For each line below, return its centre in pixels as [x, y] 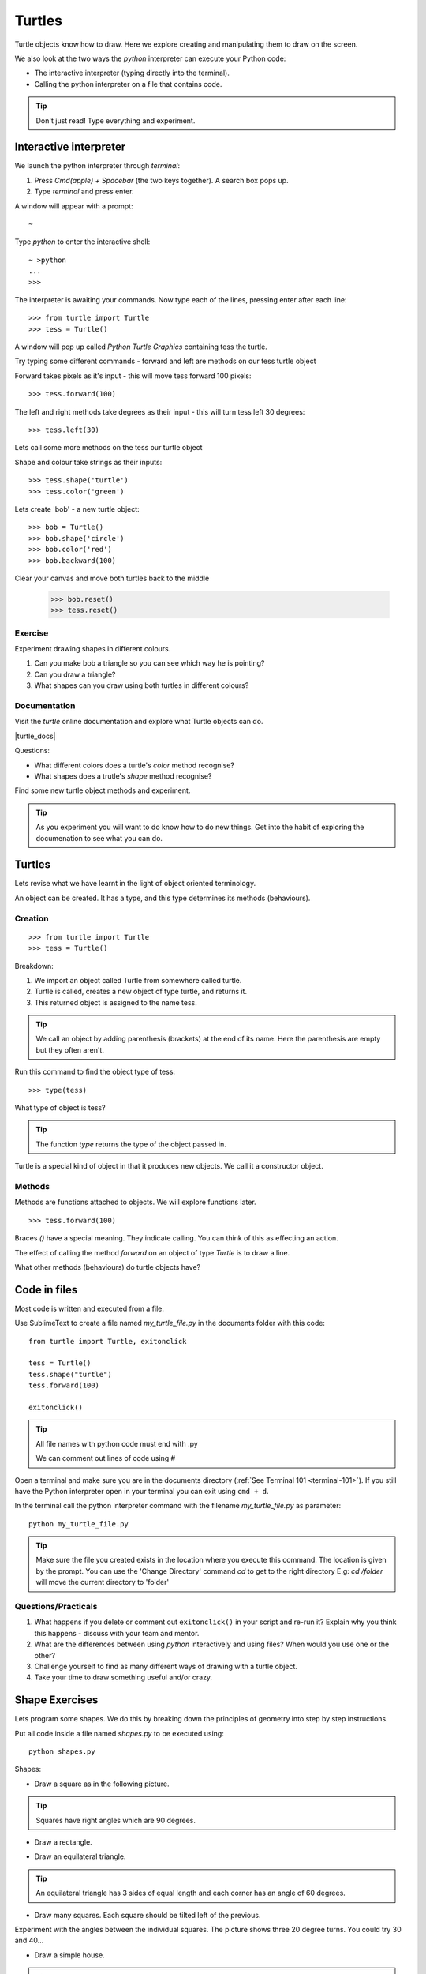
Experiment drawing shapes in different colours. [93, 649]
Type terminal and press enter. [84, 191]
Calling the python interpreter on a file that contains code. [128, 84]
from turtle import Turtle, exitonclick [108, 1341]
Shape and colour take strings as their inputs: [88, 462]
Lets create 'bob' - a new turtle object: [77, 509]
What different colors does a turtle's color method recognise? [134, 765]
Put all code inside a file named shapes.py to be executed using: [119, 1733]
